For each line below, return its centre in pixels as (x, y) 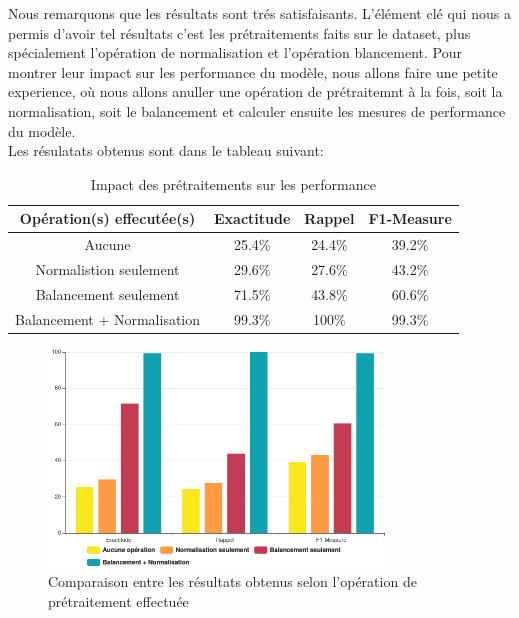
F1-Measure (410, 218)
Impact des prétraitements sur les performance (233, 183)
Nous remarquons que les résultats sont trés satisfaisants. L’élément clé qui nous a (259, 13)
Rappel (329, 218)
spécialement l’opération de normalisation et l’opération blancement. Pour (235, 52)
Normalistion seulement (107, 269)
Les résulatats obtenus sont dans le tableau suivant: (166, 150)
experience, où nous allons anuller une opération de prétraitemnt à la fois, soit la (255, 91)
